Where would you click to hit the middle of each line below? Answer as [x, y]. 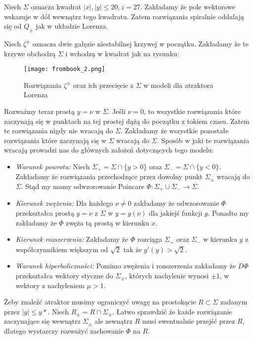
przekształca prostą [45, 213]
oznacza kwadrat [56, 6]
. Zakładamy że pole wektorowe [188, 6]
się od [13, 26]
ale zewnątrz [113, 321]
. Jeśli [117, 111]
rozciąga [150, 239]
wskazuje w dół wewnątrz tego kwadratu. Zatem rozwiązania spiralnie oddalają [124, 16]
